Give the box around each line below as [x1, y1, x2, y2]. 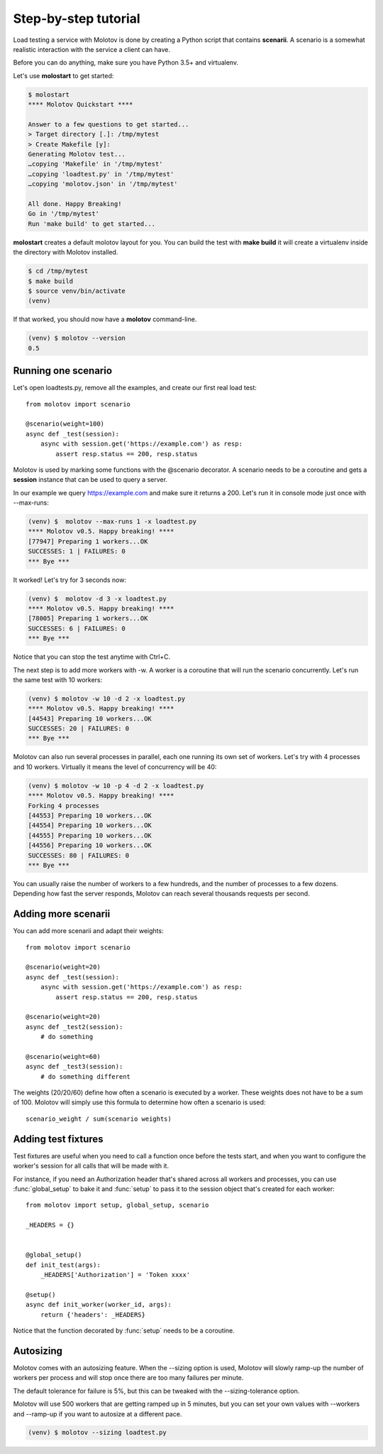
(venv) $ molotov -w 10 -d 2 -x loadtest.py [28, 694, 186, 703]
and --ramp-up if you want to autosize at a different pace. [13, 1409, 182, 1418]
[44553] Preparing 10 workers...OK [28, 812, 152, 819]
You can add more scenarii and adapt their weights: [13, 927, 164, 935]
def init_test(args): [26, 1261, 101, 1269]
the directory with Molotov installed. [13, 248, 118, 257]
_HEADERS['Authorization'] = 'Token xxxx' [40, 1271, 191, 1279]
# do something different [40, 1072, 131, 1080]
